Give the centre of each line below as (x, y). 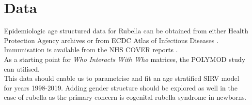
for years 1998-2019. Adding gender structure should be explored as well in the (121, 87)
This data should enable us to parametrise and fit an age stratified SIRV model (122, 78)
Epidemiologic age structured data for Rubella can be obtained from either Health (126, 31)
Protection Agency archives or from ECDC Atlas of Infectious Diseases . (111, 40)
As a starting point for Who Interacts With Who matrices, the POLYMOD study (125, 59)
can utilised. (22, 68)
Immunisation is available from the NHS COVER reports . (91, 50)
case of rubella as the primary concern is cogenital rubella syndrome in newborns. (125, 97)
